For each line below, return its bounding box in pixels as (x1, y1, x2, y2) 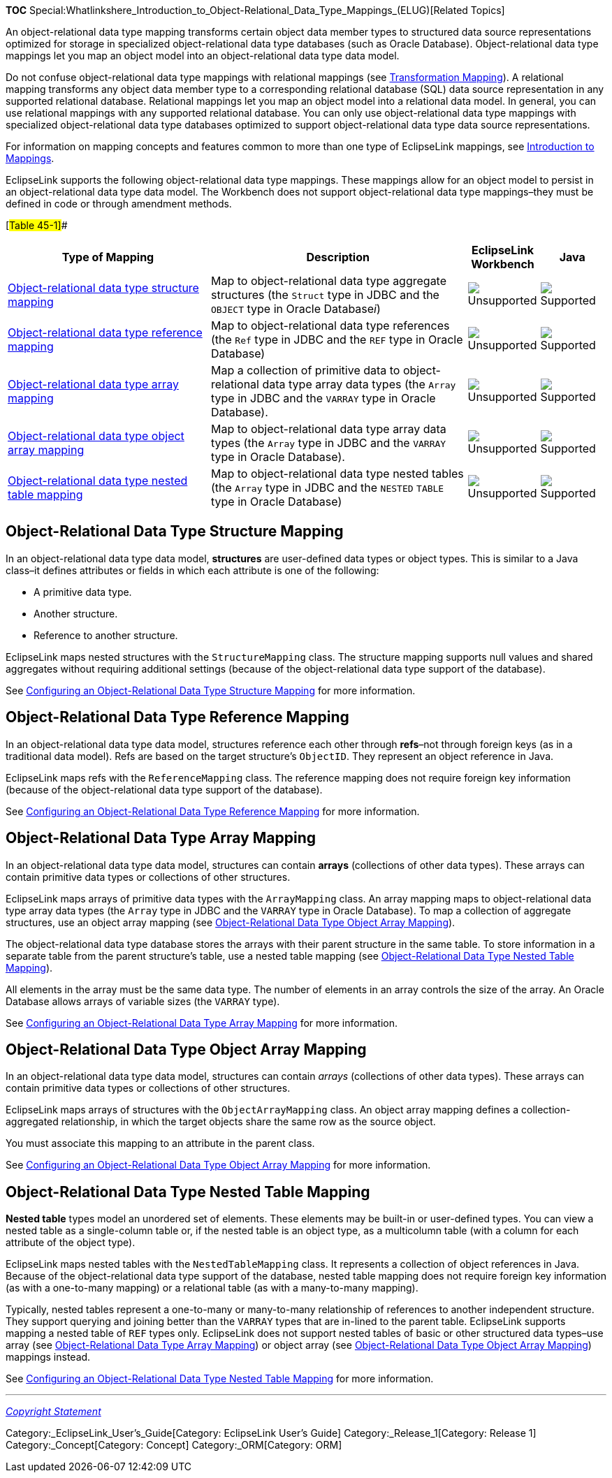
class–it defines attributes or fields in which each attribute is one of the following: (6, 564, 379, 576)
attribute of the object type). (6, 1236, 136, 1249)
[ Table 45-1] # (6, 219, 68, 231)
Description (306, 250, 370, 264)
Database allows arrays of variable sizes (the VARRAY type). (6, 995, 280, 1007)
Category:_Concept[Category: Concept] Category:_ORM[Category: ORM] (6, 1439, 342, 1451)
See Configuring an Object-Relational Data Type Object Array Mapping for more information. (6, 1159, 431, 1171)
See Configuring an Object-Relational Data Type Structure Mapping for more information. (6, 684, 416, 696)
